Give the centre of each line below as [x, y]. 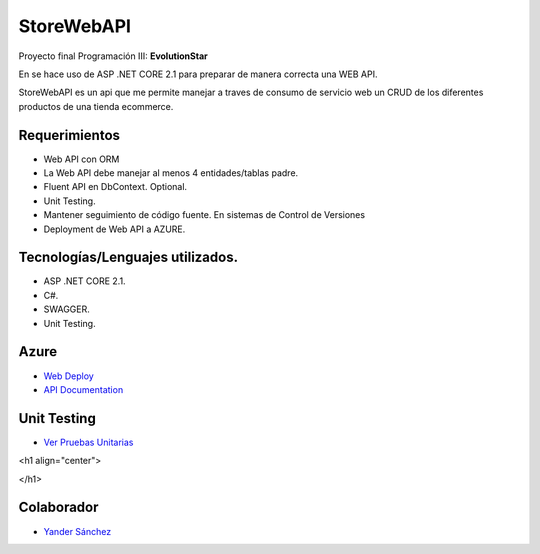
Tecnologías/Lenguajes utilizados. [128, 257]
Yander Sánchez [77, 531]
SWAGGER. [66, 309]
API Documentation [83, 389]
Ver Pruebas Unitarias [88, 442]
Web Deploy [68, 376]
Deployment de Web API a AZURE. [114, 229]
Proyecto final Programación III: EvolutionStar [113, 56]
